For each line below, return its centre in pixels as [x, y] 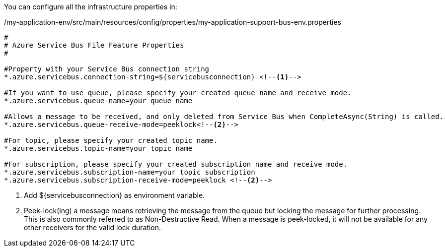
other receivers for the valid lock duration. [93, 227]
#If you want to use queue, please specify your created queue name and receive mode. [178, 93]
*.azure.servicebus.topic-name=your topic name [98, 148]
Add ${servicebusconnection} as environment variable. [114, 195]
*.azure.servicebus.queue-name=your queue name [98, 101]
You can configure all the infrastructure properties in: [91, 7]
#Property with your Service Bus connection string [107, 69]
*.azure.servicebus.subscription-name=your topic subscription [130, 172]
